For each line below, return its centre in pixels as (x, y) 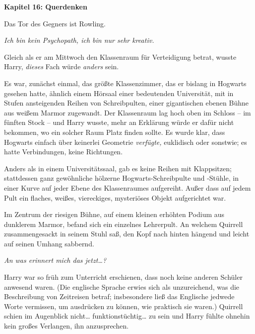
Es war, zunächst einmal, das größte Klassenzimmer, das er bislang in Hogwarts (125, 83)
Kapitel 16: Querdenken (46, 6)
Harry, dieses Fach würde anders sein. (62, 66)
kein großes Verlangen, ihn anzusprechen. (66, 326)
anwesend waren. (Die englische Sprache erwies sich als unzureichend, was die (122, 286)
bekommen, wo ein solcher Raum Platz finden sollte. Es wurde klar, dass (115, 132)
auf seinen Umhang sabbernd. (49, 243)
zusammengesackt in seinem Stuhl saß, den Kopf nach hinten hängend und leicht (127, 234)
